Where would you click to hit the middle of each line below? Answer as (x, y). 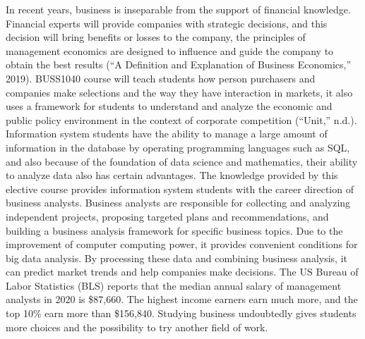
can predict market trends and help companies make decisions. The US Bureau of (182, 272)
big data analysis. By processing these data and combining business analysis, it (177, 258)
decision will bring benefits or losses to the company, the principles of (156, 37)
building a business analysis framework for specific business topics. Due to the (174, 230)
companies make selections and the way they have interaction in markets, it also (179, 92)
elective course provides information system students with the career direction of (180, 189)
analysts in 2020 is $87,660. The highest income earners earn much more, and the (182, 299)
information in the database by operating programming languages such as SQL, (178, 147)
